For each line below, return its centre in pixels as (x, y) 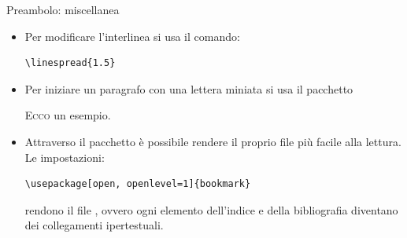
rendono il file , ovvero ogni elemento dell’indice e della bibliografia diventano (211, 209)
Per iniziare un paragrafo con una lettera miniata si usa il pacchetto (189, 88)
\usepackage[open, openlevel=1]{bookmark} (138, 184)
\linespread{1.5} (70, 63)
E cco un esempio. (68, 115)
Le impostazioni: (65, 157)
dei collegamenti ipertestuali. (94, 225)
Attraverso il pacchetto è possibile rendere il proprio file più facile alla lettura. (213, 141)
